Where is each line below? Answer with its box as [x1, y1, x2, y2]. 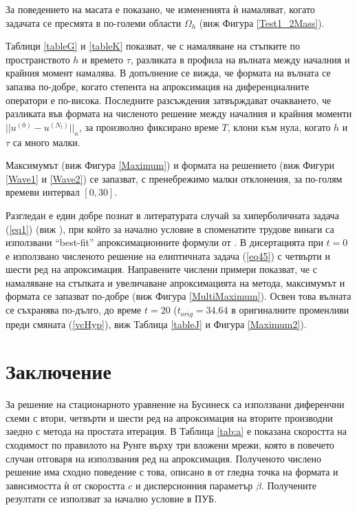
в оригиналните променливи [231, 303, 349, 317]
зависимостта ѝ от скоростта [6, 478, 125, 492]
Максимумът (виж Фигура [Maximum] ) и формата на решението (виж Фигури [6, 158, 335, 172]
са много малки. [12, 134, 80, 149]
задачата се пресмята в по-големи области [6, 15, 182, 30]
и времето [82, 52, 124, 66]
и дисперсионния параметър [135, 478, 253, 492]
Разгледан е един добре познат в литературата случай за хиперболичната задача [6, 207, 339, 222]
